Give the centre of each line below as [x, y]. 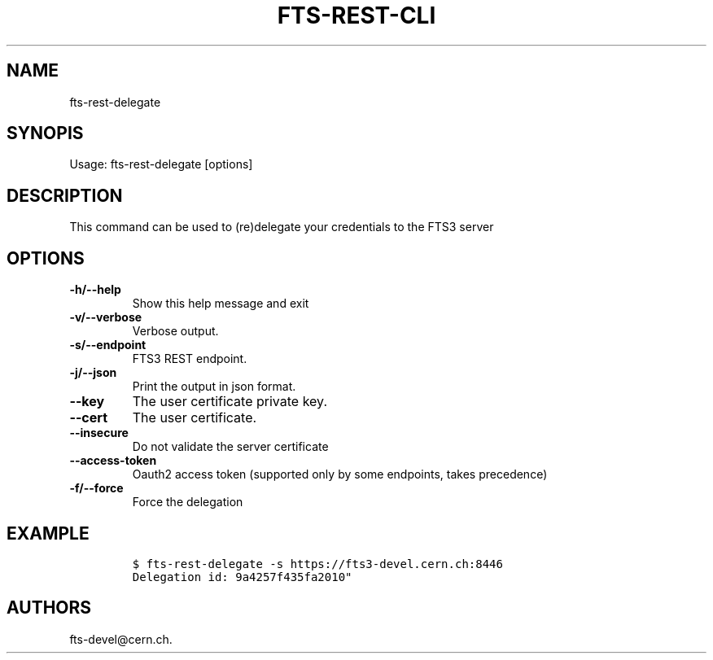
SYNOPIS [45, 133]
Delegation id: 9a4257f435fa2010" [242, 577]
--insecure [99, 433]
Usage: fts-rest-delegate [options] [161, 164]
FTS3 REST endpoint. [190, 359]
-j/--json [93, 373]
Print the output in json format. [214, 387]
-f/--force [96, 488]
